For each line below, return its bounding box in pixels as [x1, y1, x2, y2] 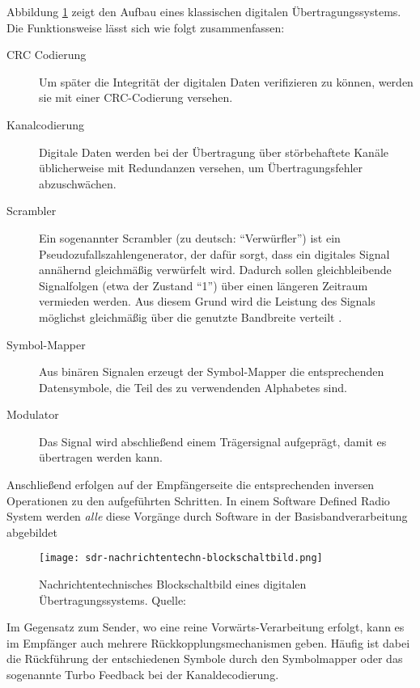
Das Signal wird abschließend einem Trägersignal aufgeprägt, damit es [39, 433, 387, 450]
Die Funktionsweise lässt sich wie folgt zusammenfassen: [6, 19, 285, 36]
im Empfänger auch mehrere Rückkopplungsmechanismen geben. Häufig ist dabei [6, 634, 410, 651]
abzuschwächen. [39, 175, 117, 192]
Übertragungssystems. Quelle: [39, 591, 186, 608]
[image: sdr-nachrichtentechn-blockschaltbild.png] [39, 552, 323, 564]
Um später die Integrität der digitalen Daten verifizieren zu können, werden [39, 73, 414, 90]
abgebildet [6, 523, 58, 540]
